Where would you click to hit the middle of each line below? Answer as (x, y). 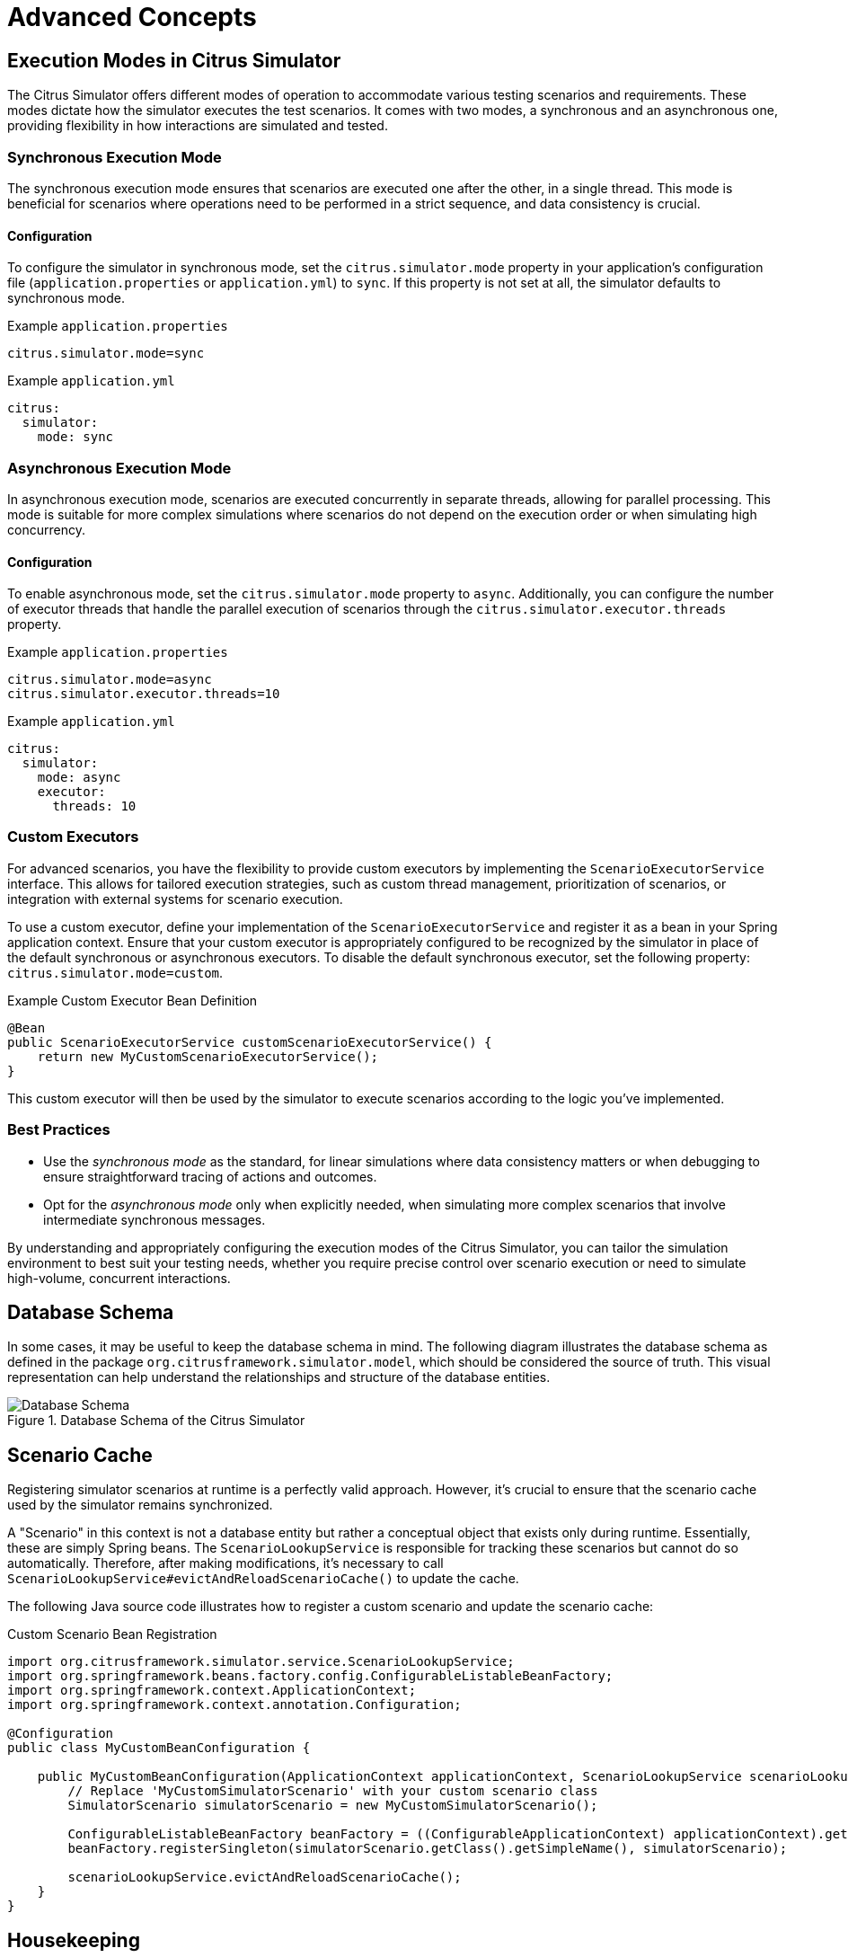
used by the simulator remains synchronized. (140, 1505)
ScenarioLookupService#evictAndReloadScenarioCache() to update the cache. (263, 1579)
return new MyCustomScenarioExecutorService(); (208, 1056)
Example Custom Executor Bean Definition (132, 1000)
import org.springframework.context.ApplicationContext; (212, 1691)
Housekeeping (74, 1940)
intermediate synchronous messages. (155, 1219)
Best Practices (59, 1130)
